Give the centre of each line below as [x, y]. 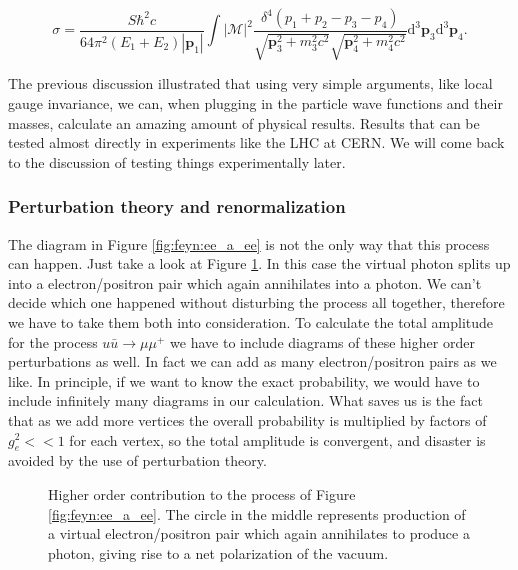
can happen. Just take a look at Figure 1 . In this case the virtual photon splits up [259, 263]
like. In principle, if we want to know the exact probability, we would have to [244, 380]
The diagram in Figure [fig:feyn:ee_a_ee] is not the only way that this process [249, 243]
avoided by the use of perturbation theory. [137, 460]
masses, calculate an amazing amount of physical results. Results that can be [244, 122]
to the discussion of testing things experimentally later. [177, 161]
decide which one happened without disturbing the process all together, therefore [256, 302]
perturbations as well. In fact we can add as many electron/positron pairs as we [252, 361]
